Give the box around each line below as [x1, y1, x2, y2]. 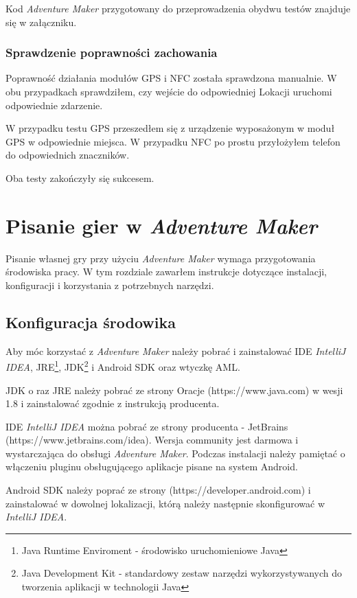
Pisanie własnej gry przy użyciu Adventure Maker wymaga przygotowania [5, 251, 316, 265]
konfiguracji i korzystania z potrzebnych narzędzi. [5, 277, 214, 292]
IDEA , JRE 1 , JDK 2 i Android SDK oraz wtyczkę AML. [5, 358, 240, 373]
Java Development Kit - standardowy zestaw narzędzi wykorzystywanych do [21, 566, 342, 580]
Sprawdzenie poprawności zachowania [5, 44, 218, 61]
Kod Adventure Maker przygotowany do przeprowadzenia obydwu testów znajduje [5, 1, 351, 15]
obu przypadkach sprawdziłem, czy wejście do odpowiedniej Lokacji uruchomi [5, 84, 332, 98]
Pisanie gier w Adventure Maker [5, 211, 318, 240]
